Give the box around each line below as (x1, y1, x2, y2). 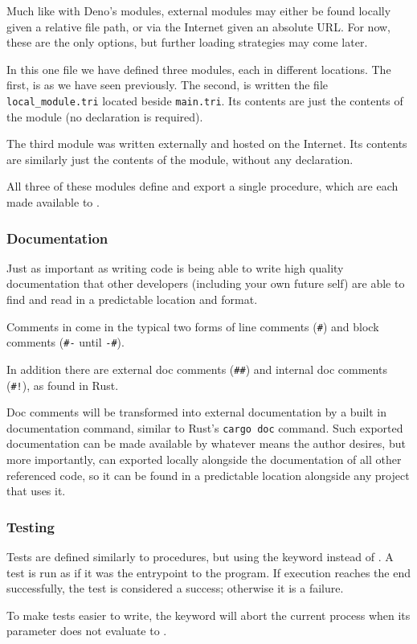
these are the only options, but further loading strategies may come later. (6, 34, 368, 51)
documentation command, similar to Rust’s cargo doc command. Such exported (6, 419, 403, 436)
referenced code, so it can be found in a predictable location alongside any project (6, 466, 410, 483)
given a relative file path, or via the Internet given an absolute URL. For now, (6, 18, 390, 35)
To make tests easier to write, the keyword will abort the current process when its (6, 606, 411, 623)
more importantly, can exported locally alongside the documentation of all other (6, 451, 402, 468)
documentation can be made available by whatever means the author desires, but (6, 435, 406, 452)
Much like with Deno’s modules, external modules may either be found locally (6, 2, 391, 18)
